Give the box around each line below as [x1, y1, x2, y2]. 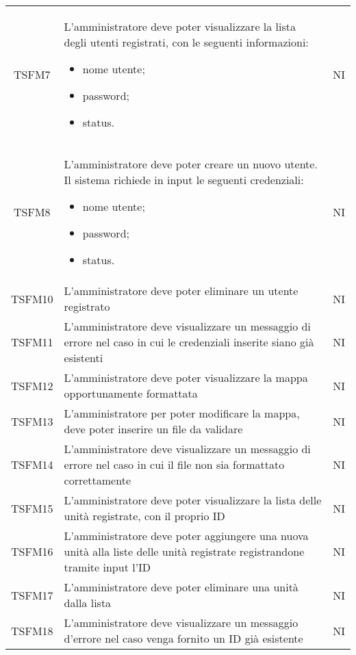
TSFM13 [11, 413, 53, 429]
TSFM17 [11, 587, 53, 603]
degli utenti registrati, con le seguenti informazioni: [64, 34, 309, 50]
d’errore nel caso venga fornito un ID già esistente [64, 630, 303, 646]
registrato [64, 298, 110, 314]
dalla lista [64, 595, 112, 611]
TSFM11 [11, 334, 53, 350]
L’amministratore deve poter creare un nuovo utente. [64, 156, 318, 172]
